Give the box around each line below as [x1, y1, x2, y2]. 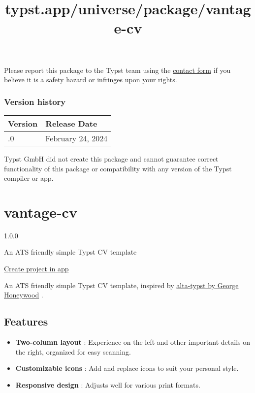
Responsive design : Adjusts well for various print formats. [15, 379, 200, 390]
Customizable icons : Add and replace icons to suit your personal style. [15, 363, 239, 373]
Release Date [45, 117, 97, 129]
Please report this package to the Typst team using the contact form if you [4, 65, 231, 75]
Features [4, 314, 48, 329]
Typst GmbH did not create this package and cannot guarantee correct [4, 153, 219, 164]
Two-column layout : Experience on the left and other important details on [15, 337, 250, 347]
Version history [4, 95, 66, 107]
